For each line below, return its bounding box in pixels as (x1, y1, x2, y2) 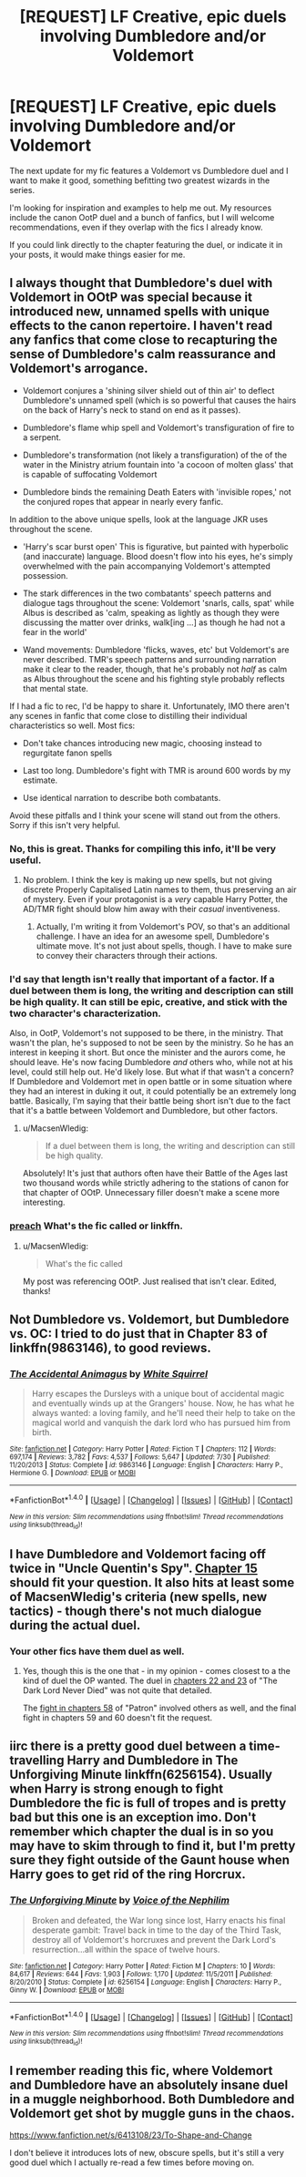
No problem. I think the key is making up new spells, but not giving (22, 875, 272, 886)
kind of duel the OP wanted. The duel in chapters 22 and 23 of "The (22, 1675, 278, 1686)
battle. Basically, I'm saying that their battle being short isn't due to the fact (9, 1095, 291, 1106)
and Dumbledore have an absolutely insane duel (9, 2078, 289, 2093)
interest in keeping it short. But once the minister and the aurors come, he (9, 1047, 286, 1058)
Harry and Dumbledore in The (66, 1752, 239, 1769)
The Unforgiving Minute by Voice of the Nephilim (9, 1894, 230, 1906)
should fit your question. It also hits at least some (9, 1575, 295, 1590)
